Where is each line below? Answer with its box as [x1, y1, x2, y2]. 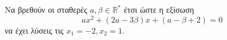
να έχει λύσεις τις [5, 24, 64, 36]
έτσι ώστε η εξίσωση [123, 3, 194, 15]
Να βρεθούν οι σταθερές [5, 3, 88, 15]
